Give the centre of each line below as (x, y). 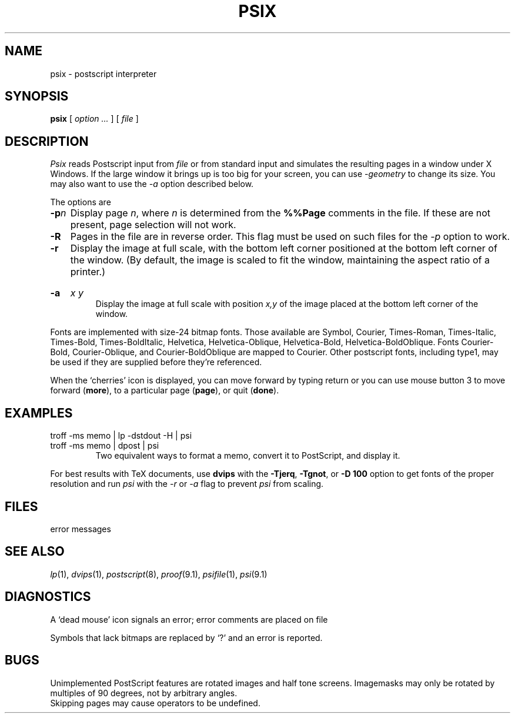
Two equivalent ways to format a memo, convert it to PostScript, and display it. (248, 456)
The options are (81, 202)
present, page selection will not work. (153, 225)
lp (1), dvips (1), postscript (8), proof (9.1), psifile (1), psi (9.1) (159, 574)
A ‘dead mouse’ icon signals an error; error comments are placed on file (189, 619)
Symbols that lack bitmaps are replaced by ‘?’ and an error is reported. (186, 637)
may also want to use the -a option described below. (152, 184)
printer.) (88, 272)
